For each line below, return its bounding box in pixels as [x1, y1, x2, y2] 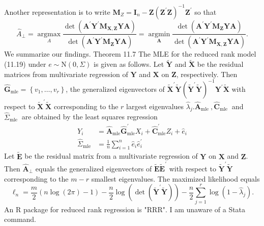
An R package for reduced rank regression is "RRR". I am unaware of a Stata [4, 204, 246, 214]
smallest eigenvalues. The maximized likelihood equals [91, 173, 260, 184]
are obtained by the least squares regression [21, 111, 158, 122]
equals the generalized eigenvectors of [35, 163, 152, 173]
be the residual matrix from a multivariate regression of [24, 150, 198, 161]
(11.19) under [4, 59, 46, 69]
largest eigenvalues [126, 101, 184, 111]
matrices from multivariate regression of [4, 68, 128, 79]
